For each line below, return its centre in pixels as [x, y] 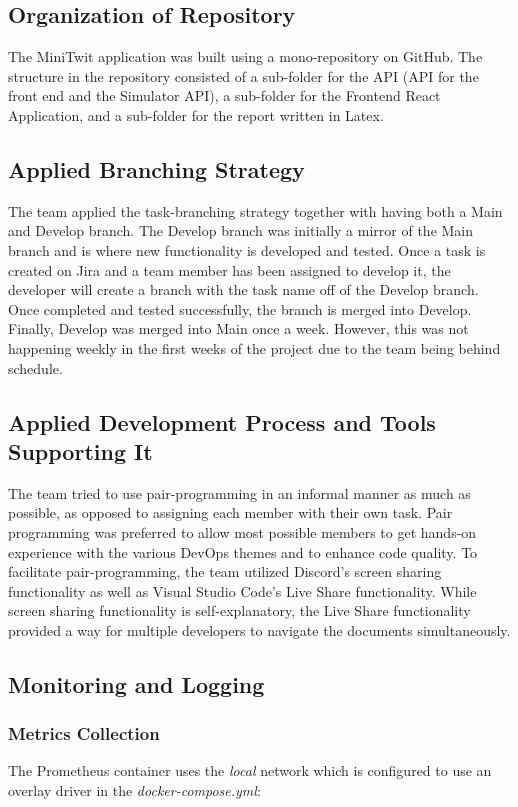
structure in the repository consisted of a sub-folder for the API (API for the [243, 75]
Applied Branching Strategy [156, 168]
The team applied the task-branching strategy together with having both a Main [255, 210]
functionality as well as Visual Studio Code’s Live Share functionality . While [242, 590]
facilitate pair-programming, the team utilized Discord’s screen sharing [225, 571]
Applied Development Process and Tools [222, 421]
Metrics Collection [84, 733]
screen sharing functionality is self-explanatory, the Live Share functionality [239, 610]
